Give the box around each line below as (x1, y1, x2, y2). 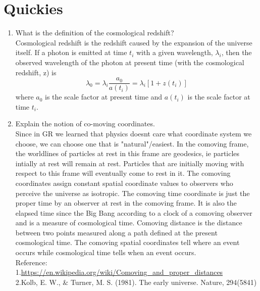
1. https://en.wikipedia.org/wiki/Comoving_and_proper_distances (15, 267, 223, 277)
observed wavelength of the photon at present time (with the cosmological (15, 57, 244, 67)
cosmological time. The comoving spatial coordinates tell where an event (15, 237, 240, 248)
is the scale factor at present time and (45, 91, 163, 102)
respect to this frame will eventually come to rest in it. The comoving (15, 168, 231, 178)
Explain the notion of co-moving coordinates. (15, 118, 155, 129)
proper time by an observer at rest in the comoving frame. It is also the (15, 198, 237, 208)
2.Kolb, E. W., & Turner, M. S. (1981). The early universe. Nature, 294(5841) (15, 276, 257, 287)
